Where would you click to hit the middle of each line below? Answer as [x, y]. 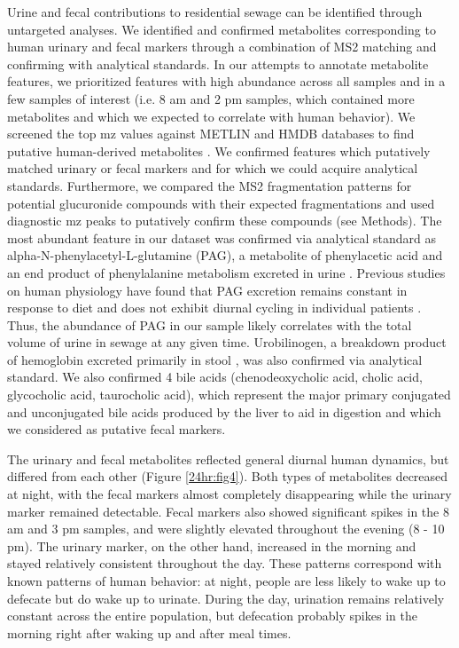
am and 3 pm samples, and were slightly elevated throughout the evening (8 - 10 [226, 529]
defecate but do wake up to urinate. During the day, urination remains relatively [226, 598]
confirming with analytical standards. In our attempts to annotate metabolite [218, 63]
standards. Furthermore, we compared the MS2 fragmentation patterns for [210, 185]
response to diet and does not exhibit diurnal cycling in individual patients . [214, 308]
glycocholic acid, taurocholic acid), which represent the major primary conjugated [229, 395]
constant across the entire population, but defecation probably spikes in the [212, 616]
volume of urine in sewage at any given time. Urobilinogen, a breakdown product [227, 342]
